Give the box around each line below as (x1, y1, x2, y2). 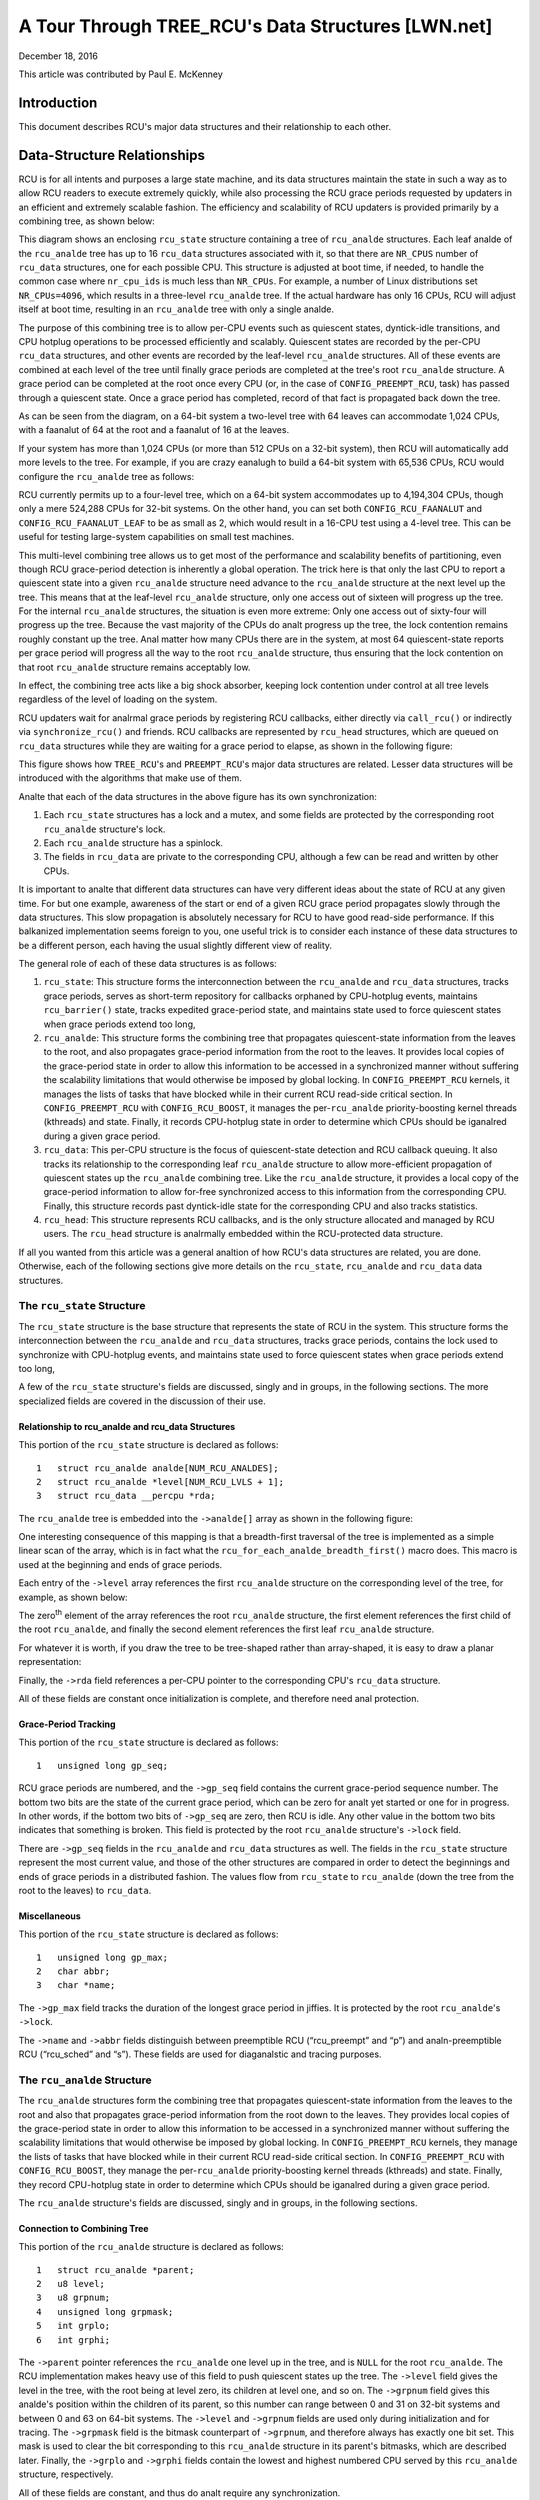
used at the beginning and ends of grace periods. (18, 1558, 223, 1570)
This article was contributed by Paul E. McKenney (18, 68, 224, 80)
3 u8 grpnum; (36, 2292, 111, 2304)
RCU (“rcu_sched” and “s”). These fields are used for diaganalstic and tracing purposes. (18, 2048, 382, 2060)
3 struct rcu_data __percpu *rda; (36, 1490, 216, 1502)
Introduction (18, 94, 98, 111)
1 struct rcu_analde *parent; (36, 2264, 195, 2275)
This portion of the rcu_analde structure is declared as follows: (18, 2241, 284, 2253)
